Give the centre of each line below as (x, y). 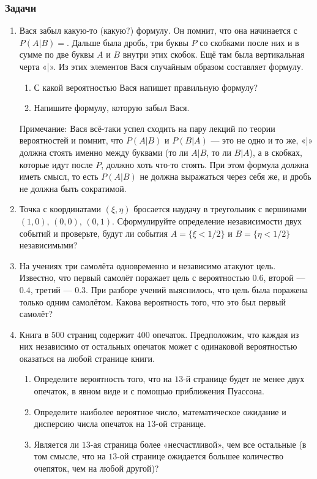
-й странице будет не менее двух (244, 379)
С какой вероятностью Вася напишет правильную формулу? (146, 87)
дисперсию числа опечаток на (89, 423)
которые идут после (56, 164)
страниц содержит (100, 334)
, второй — (284, 278)
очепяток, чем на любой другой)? (96, 468)
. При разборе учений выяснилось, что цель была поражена (197, 289)
